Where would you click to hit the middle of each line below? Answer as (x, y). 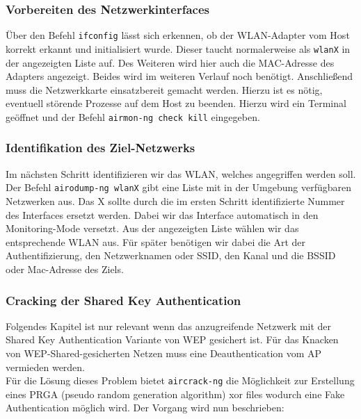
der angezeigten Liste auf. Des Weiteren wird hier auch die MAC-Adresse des (170, 62)
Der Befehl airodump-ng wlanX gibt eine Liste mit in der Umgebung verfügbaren (179, 187)
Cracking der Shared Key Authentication (123, 300)
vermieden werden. (46, 367)
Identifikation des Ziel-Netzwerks (101, 148)
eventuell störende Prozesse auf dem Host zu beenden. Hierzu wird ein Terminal (176, 103)
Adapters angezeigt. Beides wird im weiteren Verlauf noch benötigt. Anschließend (179, 76)
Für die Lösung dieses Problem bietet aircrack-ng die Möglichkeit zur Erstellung (180, 380)
